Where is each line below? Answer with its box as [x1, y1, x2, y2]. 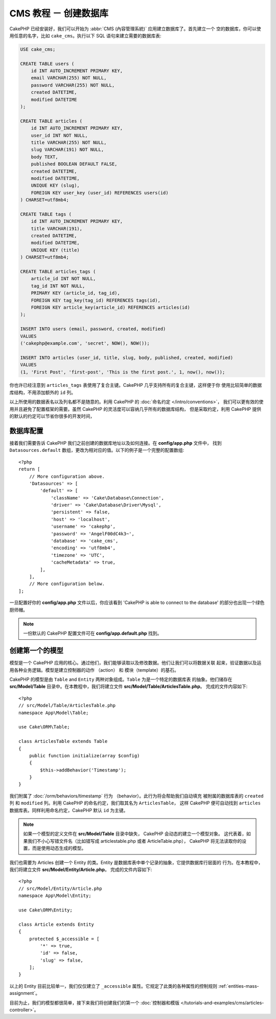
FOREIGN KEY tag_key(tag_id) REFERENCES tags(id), [31, 297, 160, 303]
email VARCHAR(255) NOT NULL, [31, 75, 107, 81]
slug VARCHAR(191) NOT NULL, [31, 147, 104, 153]
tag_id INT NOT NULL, [31, 283, 85, 289]
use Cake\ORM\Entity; [18, 907, 73, 913]
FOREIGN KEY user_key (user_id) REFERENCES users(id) [31, 190, 169, 196]
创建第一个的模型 [9, 646, 63, 655]
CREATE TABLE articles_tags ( [20, 269, 96, 275]
